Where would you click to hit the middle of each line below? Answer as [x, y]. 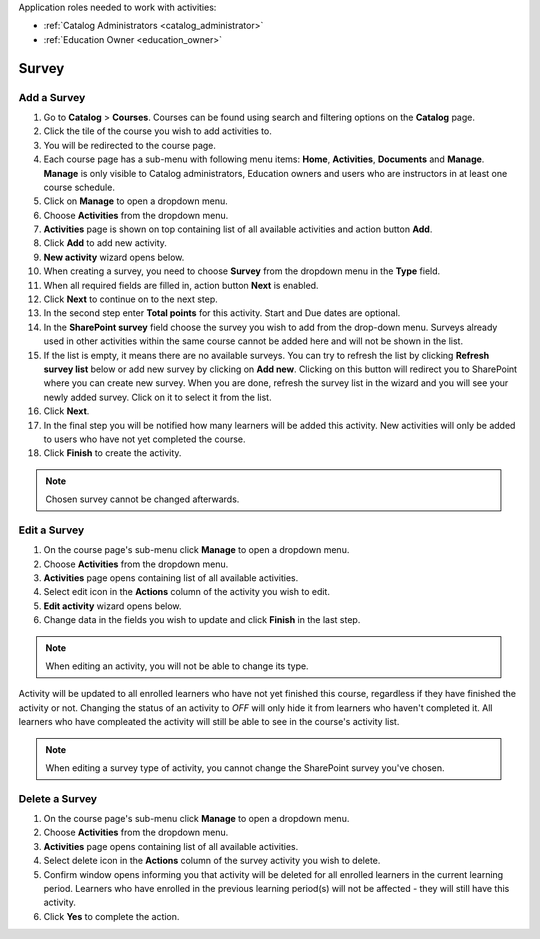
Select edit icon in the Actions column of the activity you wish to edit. [186, 592]
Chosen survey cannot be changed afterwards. [142, 499]
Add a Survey [52, 97]
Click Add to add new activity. [105, 243]
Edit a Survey [51, 530]
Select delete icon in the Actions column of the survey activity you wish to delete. [212, 861]
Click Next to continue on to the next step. [131, 299]
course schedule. [79, 187]
